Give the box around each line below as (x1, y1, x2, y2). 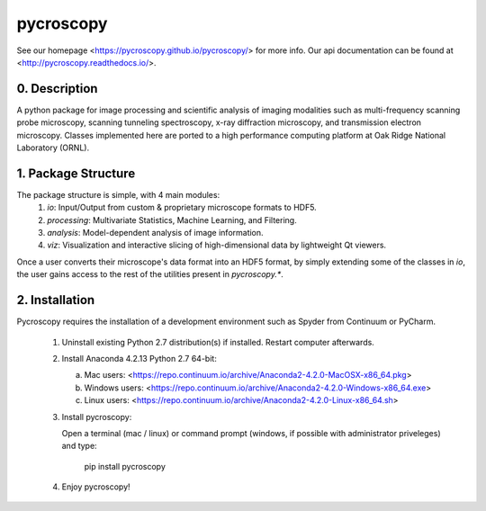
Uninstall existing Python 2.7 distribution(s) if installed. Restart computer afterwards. (61, 336, 375, 347)
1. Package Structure (16, 166, 136, 181)
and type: (61, 441, 98, 452)
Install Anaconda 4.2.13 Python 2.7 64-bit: (61, 353, 218, 363)
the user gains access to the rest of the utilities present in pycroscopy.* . (16, 269, 283, 280)
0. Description (16, 81, 98, 96)
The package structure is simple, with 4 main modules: (16, 189, 220, 200)
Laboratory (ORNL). (16, 142, 90, 153)
